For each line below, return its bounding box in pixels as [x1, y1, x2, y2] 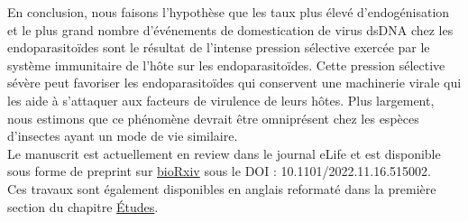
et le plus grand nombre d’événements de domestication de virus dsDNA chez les [7, 20, 454, 39]
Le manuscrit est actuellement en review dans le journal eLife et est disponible [7, 143, 441, 162]
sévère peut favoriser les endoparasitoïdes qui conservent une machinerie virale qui [7, 73, 462, 92]
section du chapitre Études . [7, 197, 159, 216]
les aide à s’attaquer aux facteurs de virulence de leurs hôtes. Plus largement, [7, 90, 435, 109]
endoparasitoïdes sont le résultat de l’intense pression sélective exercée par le [7, 38, 430, 57]
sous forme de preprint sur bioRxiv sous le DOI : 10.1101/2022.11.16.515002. [7, 162, 431, 180]
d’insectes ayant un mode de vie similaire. [7, 126, 238, 145]
